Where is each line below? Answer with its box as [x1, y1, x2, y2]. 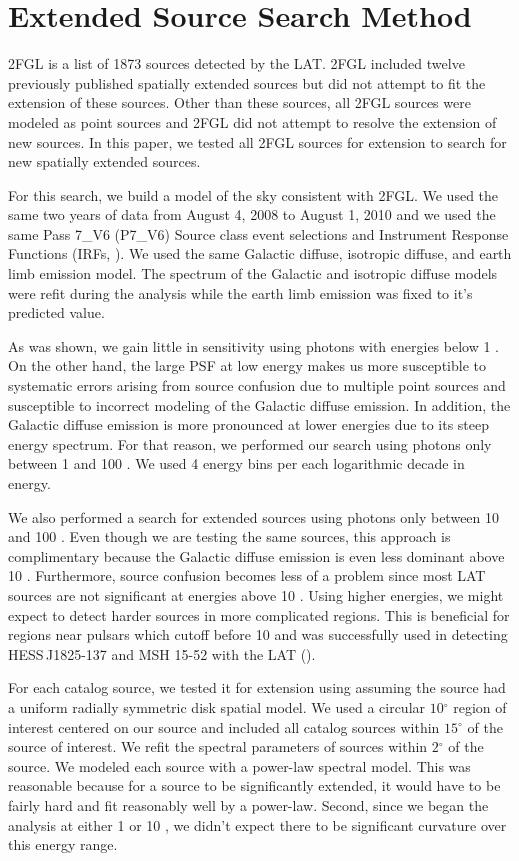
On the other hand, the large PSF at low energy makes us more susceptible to [8, 355, 486, 376]
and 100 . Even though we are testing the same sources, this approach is [8, 526, 451, 547]
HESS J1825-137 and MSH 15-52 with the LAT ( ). [8, 643, 316, 664]
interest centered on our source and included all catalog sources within [8, 716, 440, 737]
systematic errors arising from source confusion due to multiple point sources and [8, 375, 506, 396]
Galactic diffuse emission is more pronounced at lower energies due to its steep [8, 414, 489, 435]
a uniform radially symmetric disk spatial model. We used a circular [8, 696, 426, 717]
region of [453, 696, 507, 717]
